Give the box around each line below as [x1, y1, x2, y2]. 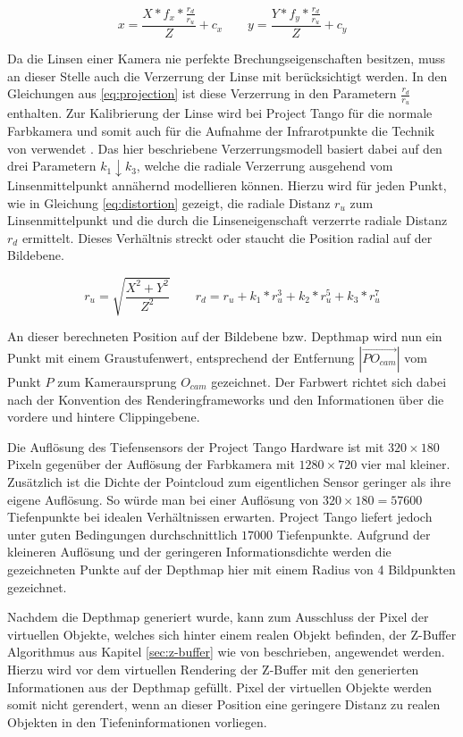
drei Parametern [7, 156, 97, 175]
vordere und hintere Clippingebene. [7, 407, 200, 426]
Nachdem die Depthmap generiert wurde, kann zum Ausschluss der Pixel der [7, 607, 429, 626]
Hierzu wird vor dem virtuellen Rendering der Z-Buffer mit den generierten [7, 659, 419, 678]
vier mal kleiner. [360, 455, 450, 473]
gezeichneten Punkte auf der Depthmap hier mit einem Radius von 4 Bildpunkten [7, 559, 456, 578]
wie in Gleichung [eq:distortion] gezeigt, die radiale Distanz [7, 193, 331, 212]
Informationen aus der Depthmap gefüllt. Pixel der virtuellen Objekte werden [7, 677, 433, 696]
